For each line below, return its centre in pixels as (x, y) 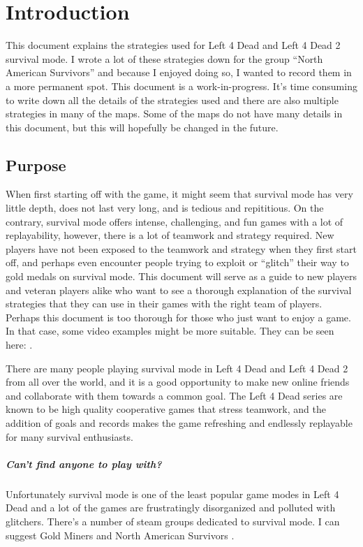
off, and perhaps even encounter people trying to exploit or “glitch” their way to (177, 262)
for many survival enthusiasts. (69, 436)
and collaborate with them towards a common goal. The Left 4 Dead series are (174, 395)
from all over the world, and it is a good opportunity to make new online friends (178, 382)
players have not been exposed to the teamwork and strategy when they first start (181, 248)
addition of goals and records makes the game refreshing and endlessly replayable (179, 422)
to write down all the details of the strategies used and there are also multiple (172, 100)
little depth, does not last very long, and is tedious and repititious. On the (165, 208)
